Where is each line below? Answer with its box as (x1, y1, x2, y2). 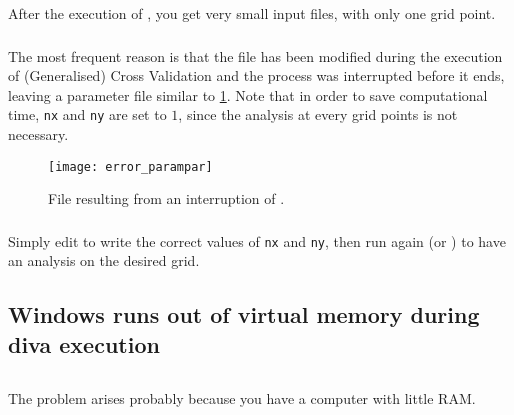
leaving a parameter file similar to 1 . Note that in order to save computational (8, 84, 488, 105)
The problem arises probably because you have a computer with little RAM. (8, 387, 476, 408)
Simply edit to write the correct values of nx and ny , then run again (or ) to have (8, 230, 506, 251)
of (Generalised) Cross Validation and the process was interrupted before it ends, (8, 65, 505, 86)
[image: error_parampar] (48, 159, 213, 174)
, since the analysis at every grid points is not (178, 104, 458, 125)
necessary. (8, 123, 69, 144)
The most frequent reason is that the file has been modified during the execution (8, 45, 503, 66)
